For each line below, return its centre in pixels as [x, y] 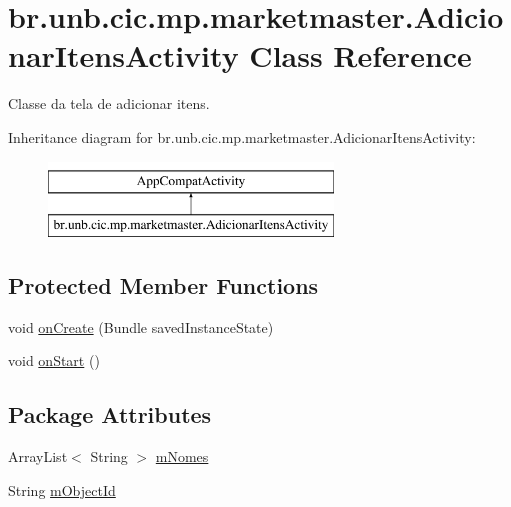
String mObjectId [62, 489]
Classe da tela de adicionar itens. [109, 103]
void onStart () [54, 360]
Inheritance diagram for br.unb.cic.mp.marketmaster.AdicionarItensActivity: [242, 136]
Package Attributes [110, 414]
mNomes [182, 456]
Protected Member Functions [163, 285]
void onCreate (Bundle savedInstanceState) [141, 326]
